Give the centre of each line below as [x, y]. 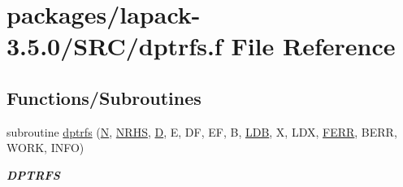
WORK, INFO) [45, 148]
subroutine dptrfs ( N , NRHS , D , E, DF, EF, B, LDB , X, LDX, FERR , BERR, [202, 131]
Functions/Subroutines [104, 97]
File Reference [313, 46]
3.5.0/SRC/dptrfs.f [115, 46]
